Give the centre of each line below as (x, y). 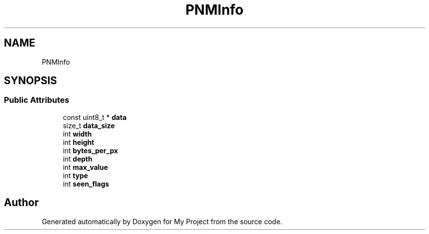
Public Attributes (37, 100)
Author (21, 203)
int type (75, 175)
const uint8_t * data (95, 117)
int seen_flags (86, 184)
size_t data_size (89, 125)
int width (77, 134)
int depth (78, 159)
